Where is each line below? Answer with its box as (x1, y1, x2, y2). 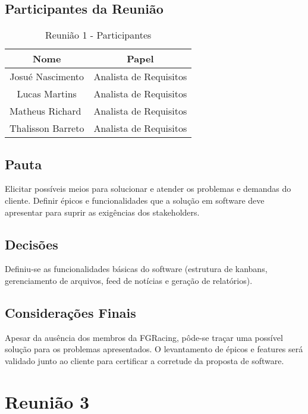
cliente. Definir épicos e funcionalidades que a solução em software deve (5, 194, 265, 206)
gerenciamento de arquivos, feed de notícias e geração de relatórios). (5, 274, 253, 286)
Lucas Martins (17, 87, 77, 101)
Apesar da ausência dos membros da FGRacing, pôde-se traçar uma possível (5, 331, 283, 343)
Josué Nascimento (10, 69, 84, 84)
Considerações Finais (5, 303, 136, 321)
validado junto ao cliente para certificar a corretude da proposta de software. (5, 354, 284, 366)
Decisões (5, 235, 58, 253)
